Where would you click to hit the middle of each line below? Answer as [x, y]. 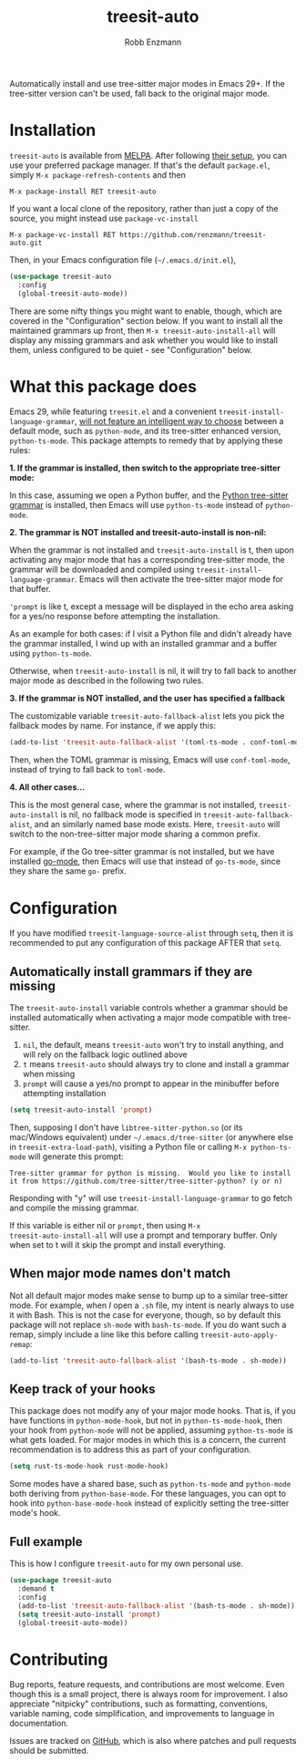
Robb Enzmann [153, 42]
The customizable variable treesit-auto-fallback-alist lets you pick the [147, 716]
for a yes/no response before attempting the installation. [115, 617]
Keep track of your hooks [82, 1390]
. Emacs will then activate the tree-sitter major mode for [179, 579]
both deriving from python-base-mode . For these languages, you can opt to [148, 1494]
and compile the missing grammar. [74, 1208]
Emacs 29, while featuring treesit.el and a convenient [113, 411]
